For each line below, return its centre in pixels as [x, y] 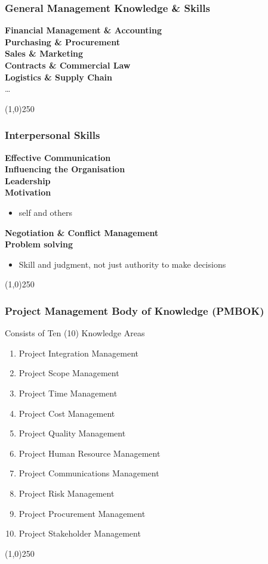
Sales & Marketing [44, 53]
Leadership [28, 180]
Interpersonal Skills [53, 135]
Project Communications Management [89, 473]
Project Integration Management [78, 353]
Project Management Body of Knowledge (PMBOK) [135, 310]
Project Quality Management [72, 433]
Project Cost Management [67, 413]
